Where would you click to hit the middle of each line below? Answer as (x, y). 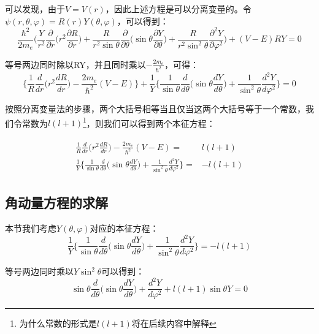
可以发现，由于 (35, 9)
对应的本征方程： (124, 228)
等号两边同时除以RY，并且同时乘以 (75, 64)
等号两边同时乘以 (39, 271)
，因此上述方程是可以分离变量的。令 (178, 9)
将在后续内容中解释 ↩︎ (174, 323)
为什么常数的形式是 (58, 323)
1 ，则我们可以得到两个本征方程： (149, 122)
